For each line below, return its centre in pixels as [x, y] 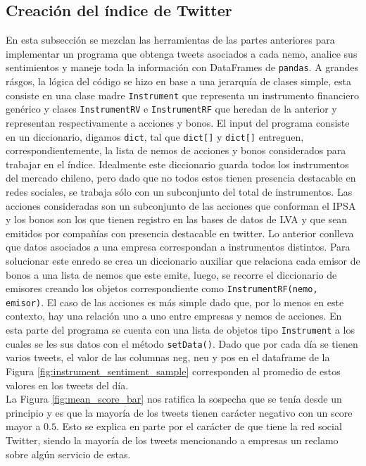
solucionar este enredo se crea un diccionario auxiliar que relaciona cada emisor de [183, 260]
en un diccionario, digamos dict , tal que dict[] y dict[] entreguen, [155, 136]
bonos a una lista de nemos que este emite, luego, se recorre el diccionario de [171, 274]
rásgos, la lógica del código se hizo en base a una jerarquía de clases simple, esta [179, 81]
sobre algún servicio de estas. [68, 454]
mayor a [23, 426]
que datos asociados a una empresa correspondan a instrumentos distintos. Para [178, 247]
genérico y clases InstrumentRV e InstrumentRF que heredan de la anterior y [171, 109]
